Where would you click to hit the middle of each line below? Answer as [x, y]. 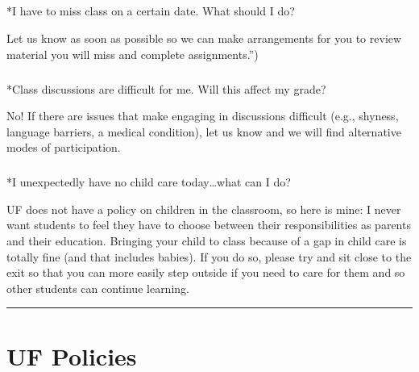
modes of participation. [64, 147]
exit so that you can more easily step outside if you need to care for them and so [206, 272]
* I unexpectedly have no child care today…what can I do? [149, 182]
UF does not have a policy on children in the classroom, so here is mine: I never [204, 209]
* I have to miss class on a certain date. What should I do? [151, 11]
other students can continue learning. [98, 288]
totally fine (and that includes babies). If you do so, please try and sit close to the [209, 256]
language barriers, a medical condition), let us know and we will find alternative [204, 131]
